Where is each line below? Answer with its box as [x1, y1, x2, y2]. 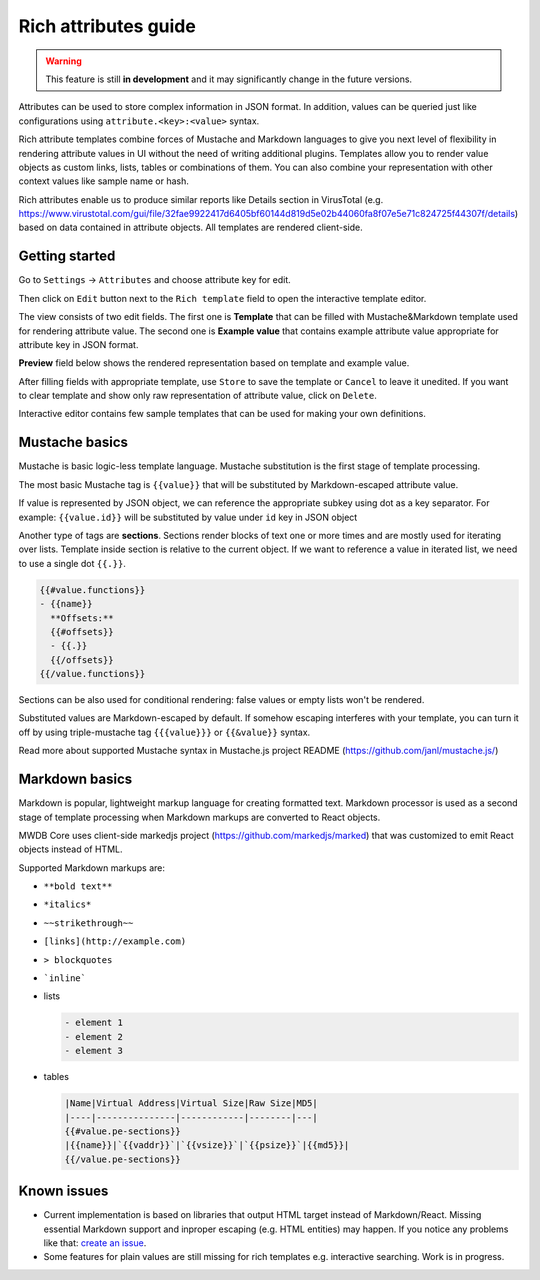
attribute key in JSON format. [18, 338, 139, 350]
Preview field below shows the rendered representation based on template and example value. [18, 357, 410, 369]
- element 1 [64, 1017, 124, 1029]
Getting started [18, 248, 116, 265]
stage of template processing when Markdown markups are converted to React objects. [18, 811, 381, 823]
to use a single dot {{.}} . [18, 557, 127, 569]
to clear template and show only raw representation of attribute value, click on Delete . [18, 390, 377, 402]
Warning [45, 55, 82, 67]
